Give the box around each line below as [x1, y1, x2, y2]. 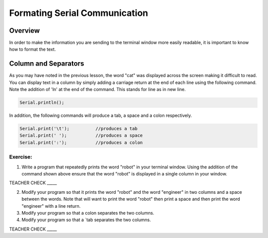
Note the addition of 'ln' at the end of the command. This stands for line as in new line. [9, 86, 186, 92]
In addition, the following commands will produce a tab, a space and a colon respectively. [9, 112, 192, 119]
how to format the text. [9, 46, 56, 52]
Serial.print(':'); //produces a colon [19, 140, 143, 145]
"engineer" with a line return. [21, 203, 81, 209]
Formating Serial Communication [9, 7, 148, 18]
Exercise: [9, 154, 32, 160]
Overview [9, 26, 40, 35]
